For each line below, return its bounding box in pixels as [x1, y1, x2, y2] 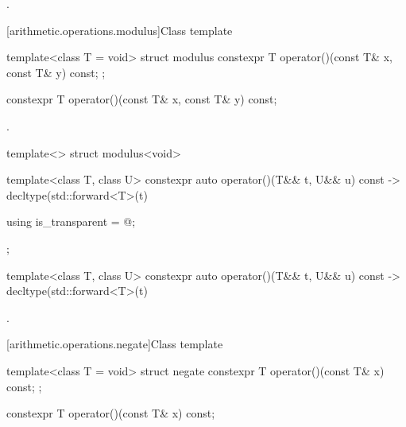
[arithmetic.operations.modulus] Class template [6, 21, 233, 38]
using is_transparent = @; [6, 213, 136, 230]
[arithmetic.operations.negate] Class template [6, 336, 223, 352]
